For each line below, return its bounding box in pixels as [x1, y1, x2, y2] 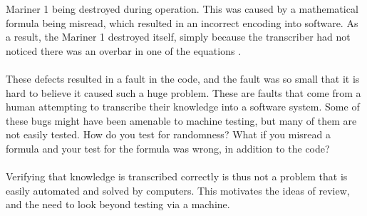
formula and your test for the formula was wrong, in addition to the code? [6, 140, 330, 155]
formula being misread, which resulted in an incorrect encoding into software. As [6, 15, 358, 30]
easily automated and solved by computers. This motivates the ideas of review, [6, 182, 350, 197]
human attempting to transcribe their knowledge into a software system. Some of [6, 99, 360, 114]
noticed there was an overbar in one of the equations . [6, 43, 242, 58]
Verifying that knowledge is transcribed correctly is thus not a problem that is [6, 169, 348, 184]
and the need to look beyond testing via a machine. [6, 197, 230, 212]
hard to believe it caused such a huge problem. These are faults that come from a [6, 85, 361, 100]
